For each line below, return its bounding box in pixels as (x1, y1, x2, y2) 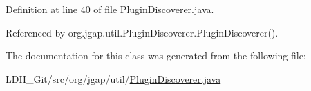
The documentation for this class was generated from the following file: (6, 48, 306, 63)
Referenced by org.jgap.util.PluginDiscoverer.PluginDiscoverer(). (6, 25, 279, 39)
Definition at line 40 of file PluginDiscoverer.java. (6, 2, 214, 16)
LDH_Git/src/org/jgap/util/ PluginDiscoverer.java (6, 71, 221, 85)
